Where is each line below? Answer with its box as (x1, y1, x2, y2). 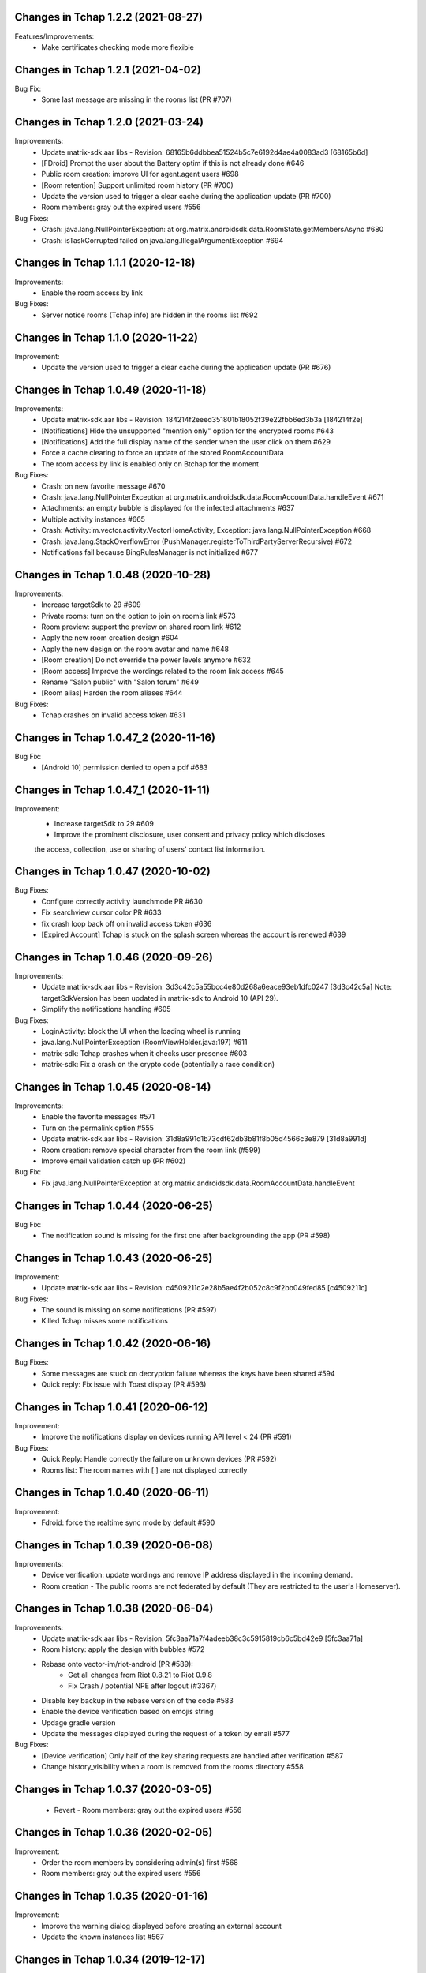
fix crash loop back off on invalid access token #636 (41, 919, 212, 928)
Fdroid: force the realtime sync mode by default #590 (41, 1518, 215, 1527)
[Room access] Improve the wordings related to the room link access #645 (41, 666, 284, 676)
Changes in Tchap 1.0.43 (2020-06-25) (14, 1251, 213, 1264)
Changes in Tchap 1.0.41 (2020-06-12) (14, 1400, 209, 1413)
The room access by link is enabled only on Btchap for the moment (41, 459, 260, 469)
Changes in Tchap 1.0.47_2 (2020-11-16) (14, 731, 216, 744)
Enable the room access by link (41, 288, 144, 298)
